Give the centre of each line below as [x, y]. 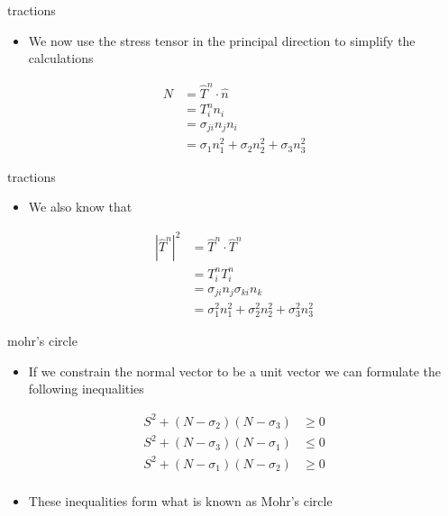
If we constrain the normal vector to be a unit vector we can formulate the [234, 371]
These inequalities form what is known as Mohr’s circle [180, 500]
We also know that [80, 207]
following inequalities [86, 389]
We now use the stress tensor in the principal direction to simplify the [222, 40]
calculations [61, 58]
